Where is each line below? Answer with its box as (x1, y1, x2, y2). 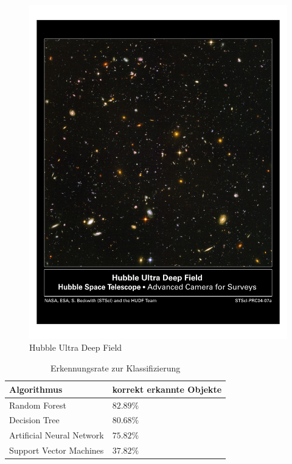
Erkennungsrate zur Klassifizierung (50, 362, 181, 374)
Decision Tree (9, 413, 60, 426)
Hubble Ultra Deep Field (29, 341, 122, 354)
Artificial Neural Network (9, 429, 104, 441)
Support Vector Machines (9, 444, 104, 457)
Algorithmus (9, 382, 63, 395)
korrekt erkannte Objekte (112, 382, 222, 395)
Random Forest (9, 398, 66, 411)
